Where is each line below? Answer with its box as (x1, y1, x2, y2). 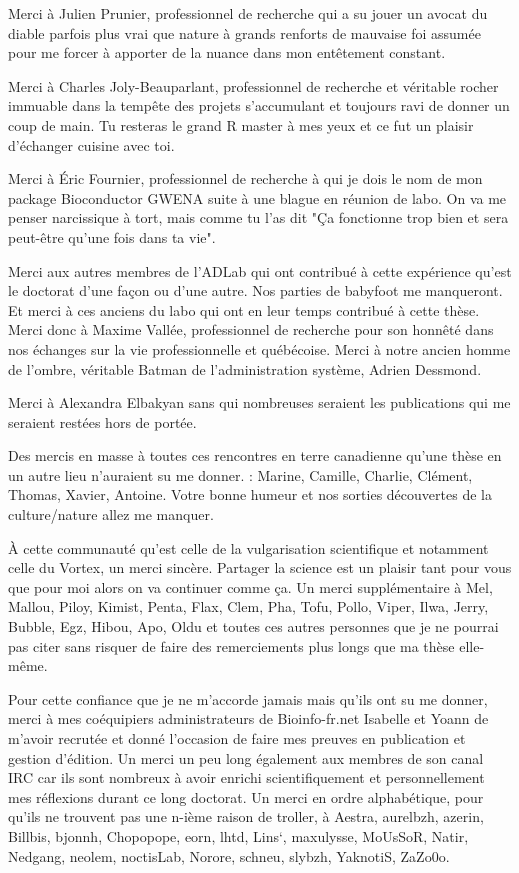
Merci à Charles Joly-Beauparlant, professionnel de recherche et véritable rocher (8, 75, 499, 96)
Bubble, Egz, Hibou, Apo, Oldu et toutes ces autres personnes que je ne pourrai (8, 616, 499, 637)
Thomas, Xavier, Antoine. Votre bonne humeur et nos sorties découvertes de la (8, 484, 492, 505)
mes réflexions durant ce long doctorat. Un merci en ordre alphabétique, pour (8, 786, 484, 807)
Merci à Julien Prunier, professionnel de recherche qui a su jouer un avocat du (8, 3, 488, 23)
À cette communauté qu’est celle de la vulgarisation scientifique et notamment (8, 537, 489, 558)
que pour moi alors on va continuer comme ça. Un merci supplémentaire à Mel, (8, 576, 493, 597)
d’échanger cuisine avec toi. (8, 134, 175, 155)
